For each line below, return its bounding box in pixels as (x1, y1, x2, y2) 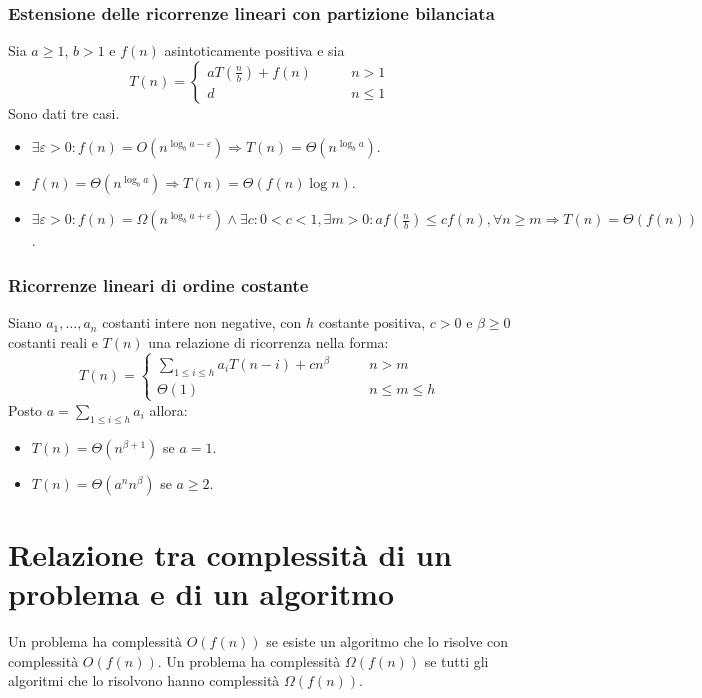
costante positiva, (318, 312, 426, 333)
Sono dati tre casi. (8, 102, 120, 123)
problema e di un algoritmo (8, 573, 395, 614)
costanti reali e (8, 331, 98, 352)
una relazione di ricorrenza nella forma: (148, 331, 389, 352)
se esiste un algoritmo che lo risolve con (266, 630, 509, 651)
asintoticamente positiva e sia (164, 40, 345, 61)
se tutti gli (424, 650, 489, 671)
